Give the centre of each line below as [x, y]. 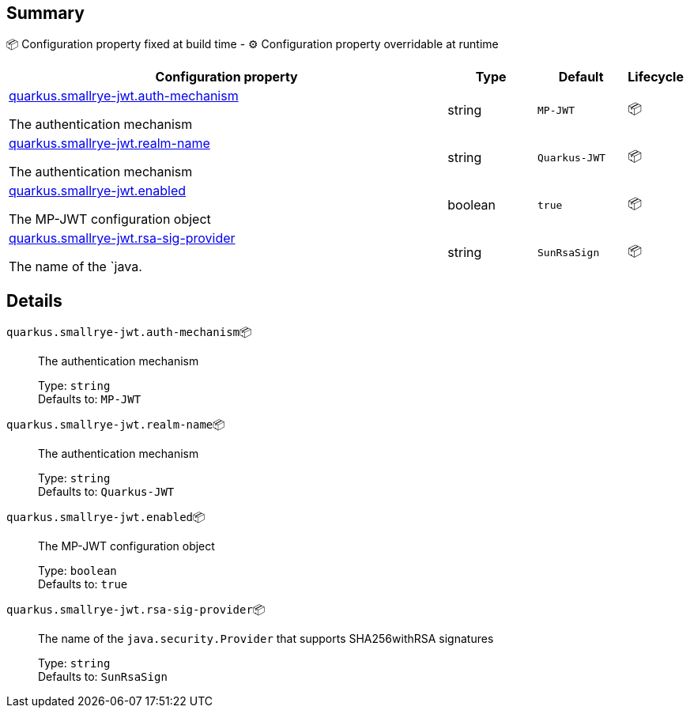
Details [34, 300]
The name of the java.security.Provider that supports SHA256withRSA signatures [266, 639]
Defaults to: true [83, 584]
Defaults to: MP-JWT [90, 399]
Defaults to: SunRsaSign [103, 677]
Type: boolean [77, 571]
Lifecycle [656, 77]
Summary [45, 13]
